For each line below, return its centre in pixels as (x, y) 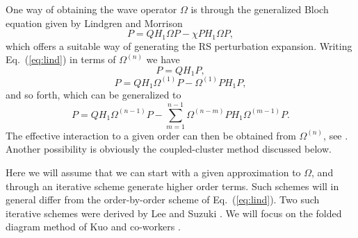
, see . (336, 135)
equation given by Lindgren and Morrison (94, 23)
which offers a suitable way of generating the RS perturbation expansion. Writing (179, 45)
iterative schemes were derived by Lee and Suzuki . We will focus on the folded (174, 213)
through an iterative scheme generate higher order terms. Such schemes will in (172, 186)
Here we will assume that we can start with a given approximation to (153, 172)
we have (163, 59)
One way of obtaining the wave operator (91, 9)
